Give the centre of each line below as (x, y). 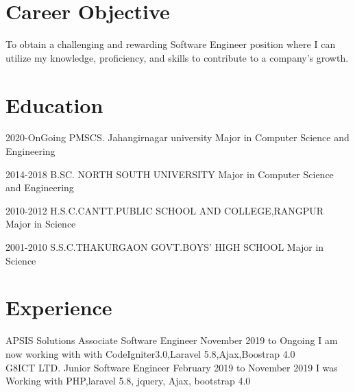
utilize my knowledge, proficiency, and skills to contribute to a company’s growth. (177, 57)
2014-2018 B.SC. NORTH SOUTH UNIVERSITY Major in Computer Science (170, 174)
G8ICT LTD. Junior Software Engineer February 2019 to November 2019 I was (172, 367)
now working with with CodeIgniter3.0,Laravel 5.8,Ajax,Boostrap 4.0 (150, 353)
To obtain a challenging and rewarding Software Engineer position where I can (171, 44)
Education (54, 105)
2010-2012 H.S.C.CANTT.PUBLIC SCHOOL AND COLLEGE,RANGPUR (165, 210)
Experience (59, 307)
